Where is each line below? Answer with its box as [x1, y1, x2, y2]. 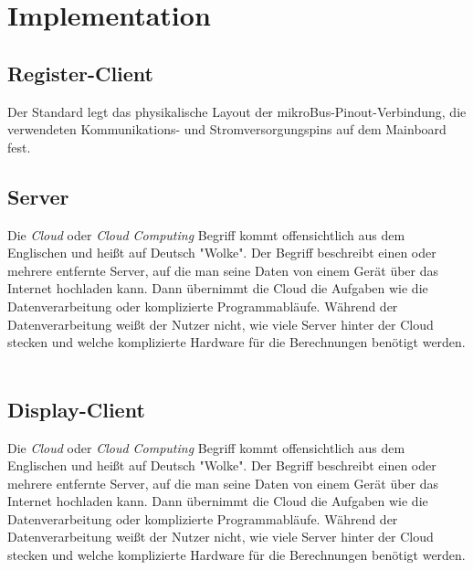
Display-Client [7, 395, 145, 423]
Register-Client [7, 58, 153, 87]
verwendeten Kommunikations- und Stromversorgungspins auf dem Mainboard [7, 120, 447, 139]
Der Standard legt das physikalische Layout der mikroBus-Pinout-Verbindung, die [7, 101, 467, 121]
